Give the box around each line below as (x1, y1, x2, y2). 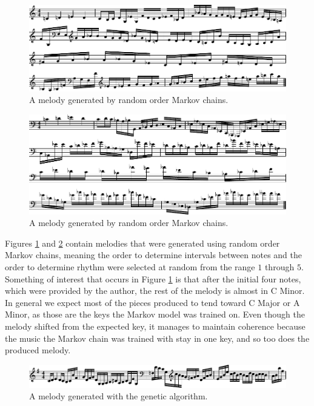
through (264, 260, 295, 273)
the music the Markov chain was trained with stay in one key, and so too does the (5, 331, 310, 344)
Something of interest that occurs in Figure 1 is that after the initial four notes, (5, 272, 301, 285)
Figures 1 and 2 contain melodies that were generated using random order (5, 236, 280, 249)
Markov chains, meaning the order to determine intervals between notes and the (5, 248, 302, 261)
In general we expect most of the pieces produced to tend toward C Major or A (5, 296, 300, 308)
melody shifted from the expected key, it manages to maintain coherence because (5, 319, 306, 332)
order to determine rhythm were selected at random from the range (5, 260, 255, 273)
